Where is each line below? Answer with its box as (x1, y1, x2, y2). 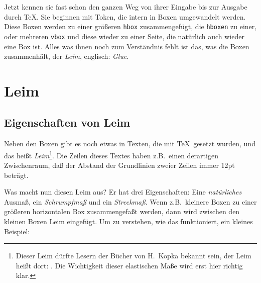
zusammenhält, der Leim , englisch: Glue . (4, 51, 129, 61)
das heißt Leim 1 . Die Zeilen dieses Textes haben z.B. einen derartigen (4, 148, 218, 160)
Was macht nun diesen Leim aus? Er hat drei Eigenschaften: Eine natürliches (4, 186, 242, 197)
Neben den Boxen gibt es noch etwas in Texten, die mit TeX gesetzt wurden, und (4, 138, 255, 149)
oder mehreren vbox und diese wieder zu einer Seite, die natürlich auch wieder (4, 31, 244, 41)
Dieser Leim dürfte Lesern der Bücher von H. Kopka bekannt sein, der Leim (16, 250, 251, 261)
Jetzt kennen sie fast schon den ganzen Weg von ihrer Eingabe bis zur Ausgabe (4, 2, 247, 12)
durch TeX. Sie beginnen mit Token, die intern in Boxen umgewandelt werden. (4, 11, 246, 22)
